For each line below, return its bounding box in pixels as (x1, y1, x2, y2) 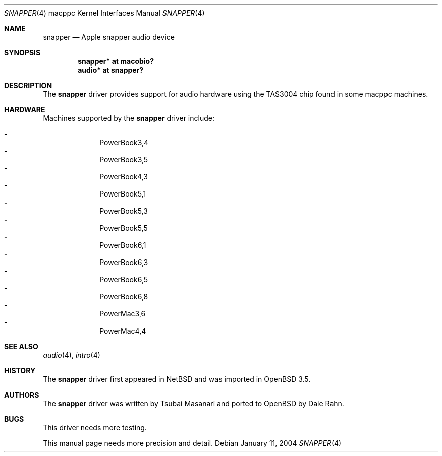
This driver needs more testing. (43, 423, 147, 432)
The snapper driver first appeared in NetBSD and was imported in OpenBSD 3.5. (43, 375, 311, 383)
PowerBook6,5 (99, 275, 148, 284)
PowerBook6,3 (99, 258, 148, 267)
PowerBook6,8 (99, 292, 148, 301)
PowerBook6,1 (99, 241, 146, 249)
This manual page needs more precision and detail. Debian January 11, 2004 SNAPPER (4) (43, 439, 342, 447)
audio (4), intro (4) (43, 351, 100, 359)
